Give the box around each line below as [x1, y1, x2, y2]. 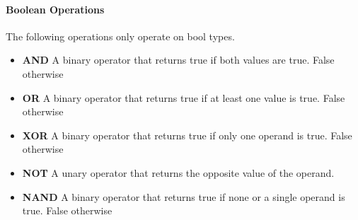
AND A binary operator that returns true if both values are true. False [22, 52, 335, 67]
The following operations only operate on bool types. [6, 28, 235, 43]
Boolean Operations [6, 1, 105, 16]
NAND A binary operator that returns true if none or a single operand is [22, 189, 345, 204]
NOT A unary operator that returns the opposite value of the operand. [22, 165, 335, 180]
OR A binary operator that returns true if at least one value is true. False [22, 90, 345, 105]
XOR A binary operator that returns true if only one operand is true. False [22, 127, 352, 142]
